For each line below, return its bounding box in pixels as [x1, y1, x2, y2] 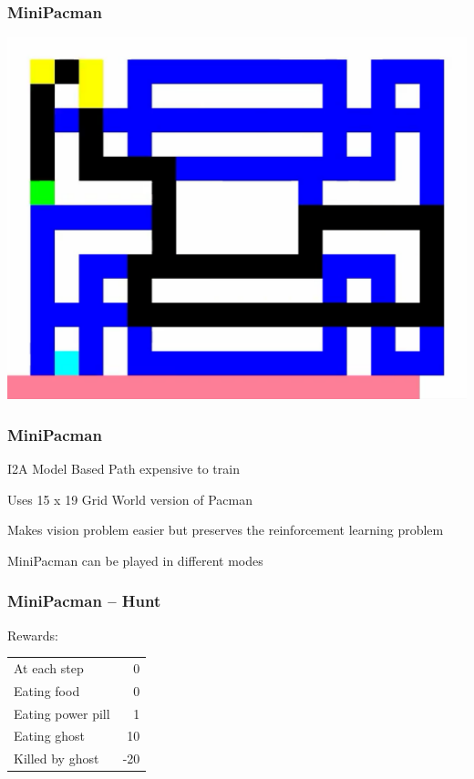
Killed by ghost [14, 749, 99, 768]
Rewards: [7, 625, 58, 644]
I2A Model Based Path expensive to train [7, 458, 240, 477]
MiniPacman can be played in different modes [7, 550, 263, 569]
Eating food [14, 681, 80, 700]
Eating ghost [14, 726, 86, 745]
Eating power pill [14, 703, 110, 723]
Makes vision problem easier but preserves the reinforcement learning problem [7, 520, 444, 539]
